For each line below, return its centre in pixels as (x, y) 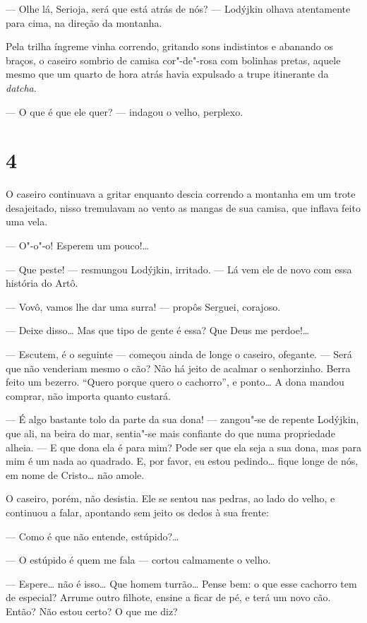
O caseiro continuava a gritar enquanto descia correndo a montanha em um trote (181, 194)
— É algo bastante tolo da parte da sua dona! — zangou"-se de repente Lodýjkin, (182, 419)
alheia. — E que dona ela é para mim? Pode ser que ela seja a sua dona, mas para (183, 447)
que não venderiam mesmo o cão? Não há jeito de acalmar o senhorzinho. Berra (178, 368)
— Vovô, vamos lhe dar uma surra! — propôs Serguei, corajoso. (143, 306)
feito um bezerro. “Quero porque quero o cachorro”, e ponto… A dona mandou (175, 382)
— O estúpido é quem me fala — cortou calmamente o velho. (138, 560)
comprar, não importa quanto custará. (88, 395)
